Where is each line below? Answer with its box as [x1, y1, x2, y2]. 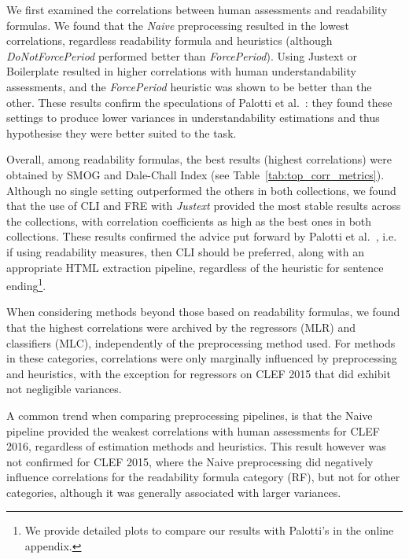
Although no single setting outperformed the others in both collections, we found [6, 182, 396, 198]
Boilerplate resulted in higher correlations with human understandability [6, 63, 356, 79]
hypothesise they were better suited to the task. [6, 124, 237, 141]
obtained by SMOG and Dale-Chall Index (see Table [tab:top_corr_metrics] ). [6, 166, 385, 182]
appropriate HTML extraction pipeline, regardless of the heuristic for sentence [6, 259, 384, 275]
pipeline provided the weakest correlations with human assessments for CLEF [6, 422, 380, 439]
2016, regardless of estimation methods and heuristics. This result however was [6, 438, 386, 454]
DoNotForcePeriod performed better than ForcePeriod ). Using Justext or [6, 47, 358, 64]
